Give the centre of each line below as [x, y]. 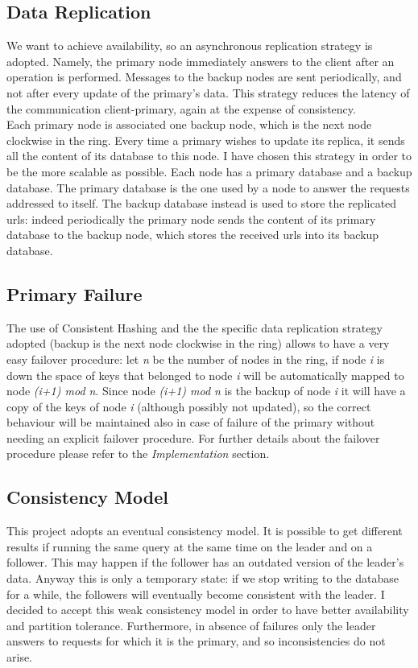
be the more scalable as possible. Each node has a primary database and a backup [209, 171]
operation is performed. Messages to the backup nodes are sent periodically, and [204, 77]
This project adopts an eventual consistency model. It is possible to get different [205, 531]
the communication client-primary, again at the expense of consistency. [181, 108]
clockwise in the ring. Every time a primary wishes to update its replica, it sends [206, 140]
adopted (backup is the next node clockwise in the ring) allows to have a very [198, 343]
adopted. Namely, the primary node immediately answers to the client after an [201, 61]
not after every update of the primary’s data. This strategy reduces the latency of [208, 92]
